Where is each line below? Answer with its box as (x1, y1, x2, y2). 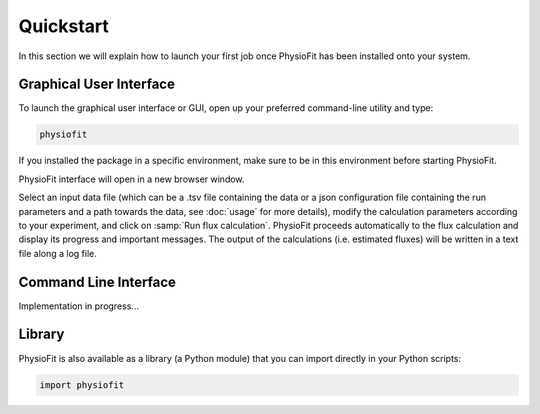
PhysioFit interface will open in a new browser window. (18, 173, 245, 185)
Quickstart (18, 15, 110, 37)
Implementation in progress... (18, 300, 140, 312)
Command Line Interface (18, 273, 177, 290)
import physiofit (39, 379, 125, 390)
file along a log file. (18, 247, 97, 259)
